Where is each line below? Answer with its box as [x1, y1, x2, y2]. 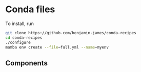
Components [5, 59, 48, 67]
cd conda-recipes [5, 35, 43, 40]
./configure [5, 40, 31, 45]
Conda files [5, 4, 55, 15]
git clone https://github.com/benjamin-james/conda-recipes [5, 30, 137, 35]
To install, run [5, 20, 34, 27]
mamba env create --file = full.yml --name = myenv [5, 44, 109, 50]
